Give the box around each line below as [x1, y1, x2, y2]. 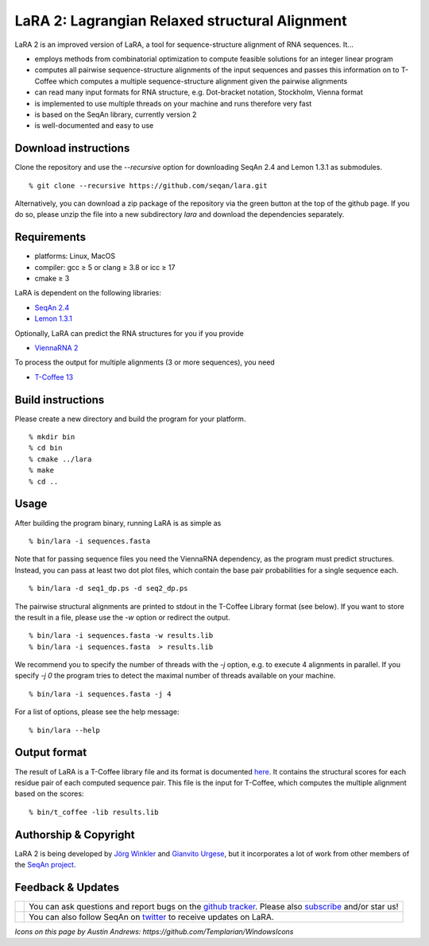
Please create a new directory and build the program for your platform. [14, 414, 246, 423]
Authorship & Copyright [14, 828, 135, 841]
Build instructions [14, 393, 105, 407]
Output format [14, 746, 87, 759]
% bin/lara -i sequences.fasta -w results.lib [29, 631, 214, 640]
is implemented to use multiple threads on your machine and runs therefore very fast [34, 98, 312, 108]
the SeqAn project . [14, 860, 76, 869]
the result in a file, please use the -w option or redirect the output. [14, 612, 230, 622]
